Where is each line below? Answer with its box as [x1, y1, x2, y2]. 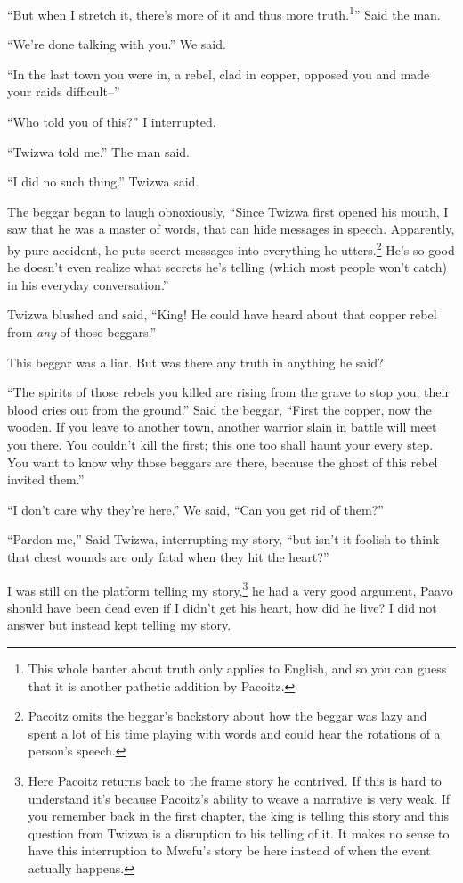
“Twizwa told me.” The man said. [7, 142, 190, 161]
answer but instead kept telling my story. [7, 615, 231, 634]
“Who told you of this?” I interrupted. [7, 112, 216, 131]
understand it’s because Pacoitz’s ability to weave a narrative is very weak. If [28, 788, 450, 807]
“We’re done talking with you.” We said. [7, 35, 226, 54]
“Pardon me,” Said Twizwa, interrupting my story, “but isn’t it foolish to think [7, 530, 440, 549]
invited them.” [7, 470, 85, 489]
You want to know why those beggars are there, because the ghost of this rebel [7, 452, 438, 471]
